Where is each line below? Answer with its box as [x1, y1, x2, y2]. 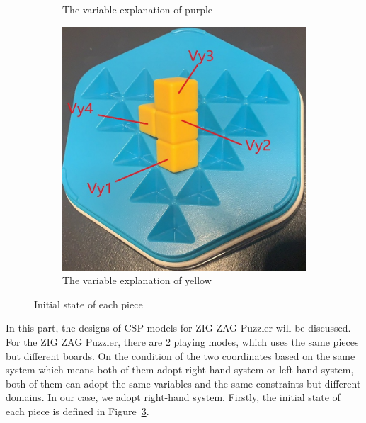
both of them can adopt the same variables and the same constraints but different [6, 376, 361, 390]
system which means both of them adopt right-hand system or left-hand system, [6, 362, 354, 377]
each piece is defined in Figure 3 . [6, 403, 149, 418]
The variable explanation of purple [62, 2, 213, 16]
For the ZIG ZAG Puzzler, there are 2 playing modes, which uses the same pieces [6, 334, 359, 349]
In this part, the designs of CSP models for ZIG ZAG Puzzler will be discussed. [6, 320, 351, 335]
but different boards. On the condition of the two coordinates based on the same [6, 348, 355, 363]
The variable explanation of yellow [62, 273, 212, 288]
